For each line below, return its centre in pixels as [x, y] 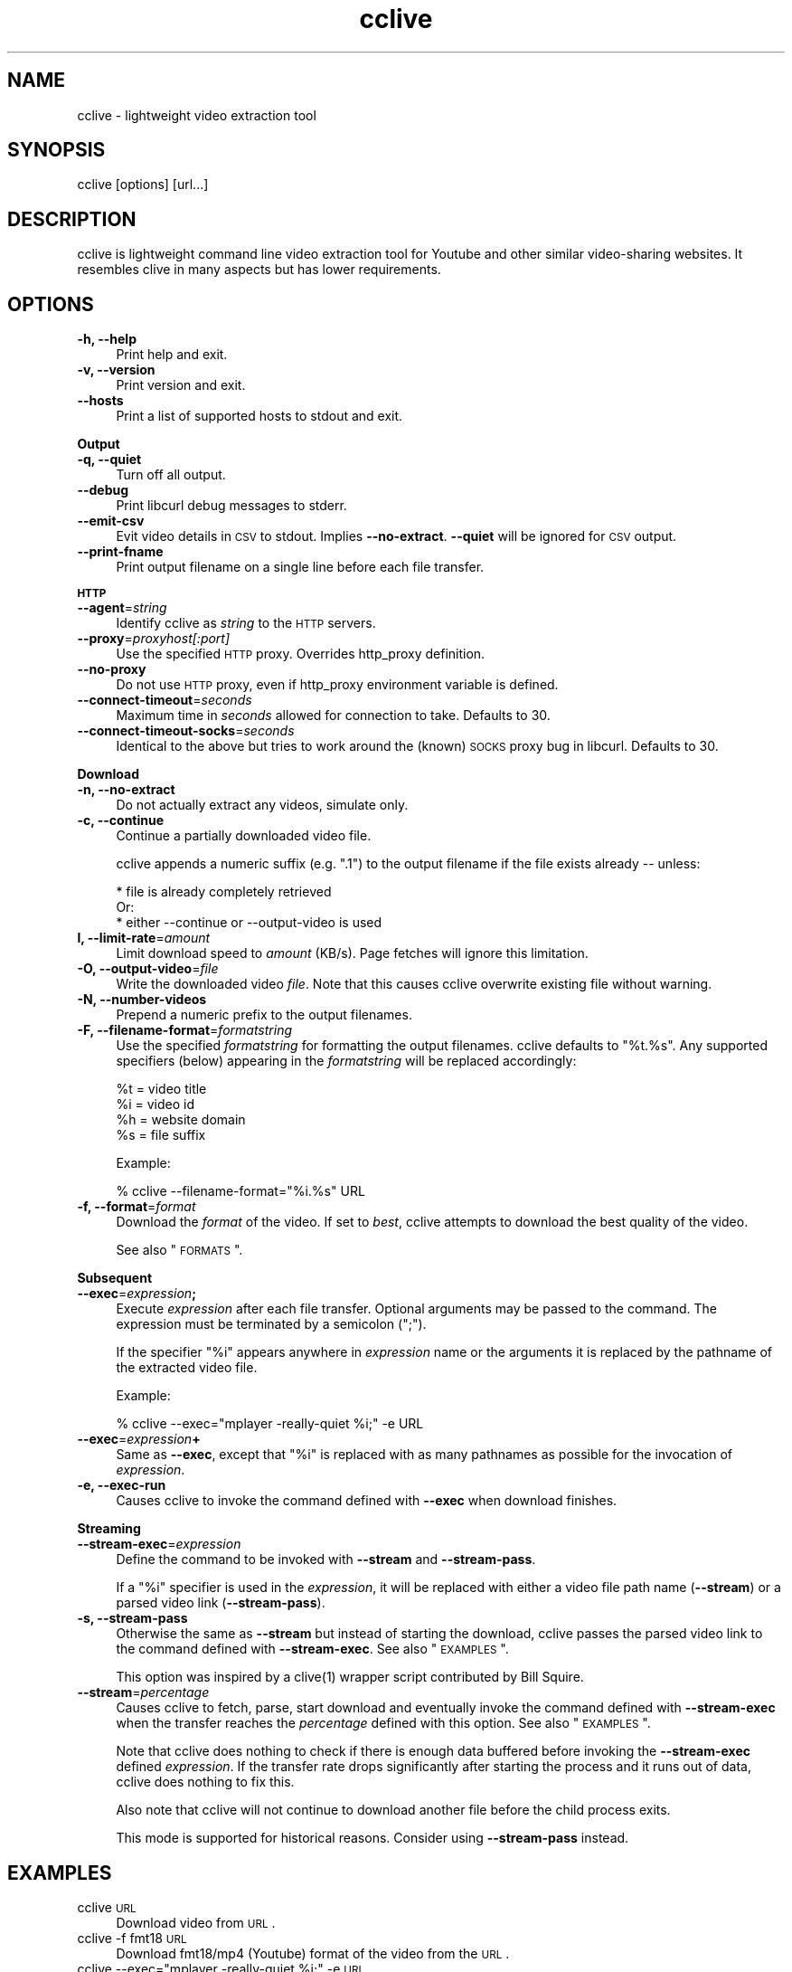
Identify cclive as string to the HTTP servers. [246, 623]
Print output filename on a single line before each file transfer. [300, 567]
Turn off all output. [171, 475]
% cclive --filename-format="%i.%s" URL [240, 1191]
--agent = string [122, 608]
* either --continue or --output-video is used [249, 923]
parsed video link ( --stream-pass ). [221, 1603]
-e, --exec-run [122, 1485]
